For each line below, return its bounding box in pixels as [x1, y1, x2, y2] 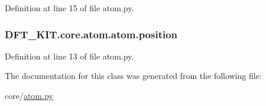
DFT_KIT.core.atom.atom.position [5, 26, 178, 41]
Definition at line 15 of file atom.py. [5, 2, 134, 14]
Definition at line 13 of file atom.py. [5, 49, 134, 62]
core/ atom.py [5, 90, 53, 101]
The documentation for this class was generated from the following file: [5, 69, 262, 82]
